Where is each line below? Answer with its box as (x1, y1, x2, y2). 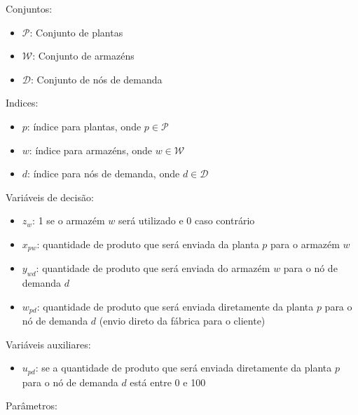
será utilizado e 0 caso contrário (118, 213, 255, 228)
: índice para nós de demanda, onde (27, 166, 180, 181)
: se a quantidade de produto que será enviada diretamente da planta (35, 360, 332, 375)
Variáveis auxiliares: (6, 336, 91, 351)
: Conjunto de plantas (29, 25, 123, 39)
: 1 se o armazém (32, 213, 105, 228)
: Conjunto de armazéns (32, 48, 135, 63)
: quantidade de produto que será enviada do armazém (36, 261, 270, 275)
